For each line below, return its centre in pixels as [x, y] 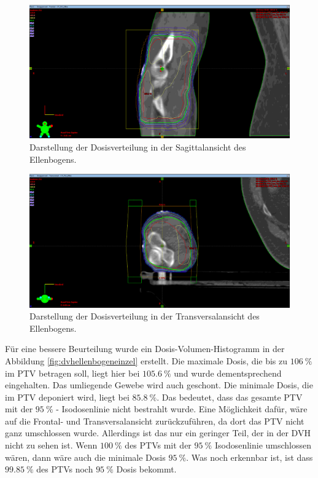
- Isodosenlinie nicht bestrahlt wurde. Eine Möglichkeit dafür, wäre [182, 409]
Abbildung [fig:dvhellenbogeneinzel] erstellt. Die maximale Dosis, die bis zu [146, 360]
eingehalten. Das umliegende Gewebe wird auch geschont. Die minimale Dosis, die [159, 385]
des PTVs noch [65, 469]
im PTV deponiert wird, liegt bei [67, 397]
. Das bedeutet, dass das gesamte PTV [230, 397]
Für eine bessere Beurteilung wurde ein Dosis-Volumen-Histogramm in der [145, 349]
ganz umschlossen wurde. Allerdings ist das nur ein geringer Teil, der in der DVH [158, 433]
